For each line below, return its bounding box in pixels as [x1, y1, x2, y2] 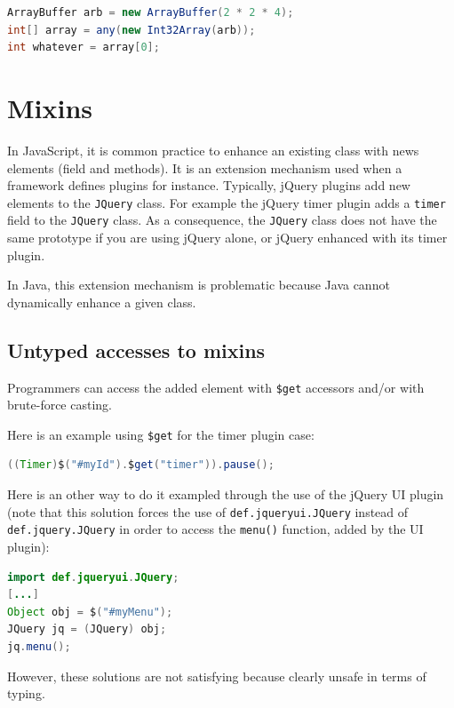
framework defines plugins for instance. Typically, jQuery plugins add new [7, 176, 410, 195]
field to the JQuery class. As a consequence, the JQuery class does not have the [7, 211, 437, 229]
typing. [7, 684, 45, 703]
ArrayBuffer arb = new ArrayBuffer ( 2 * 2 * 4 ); [7, 6, 294, 19]
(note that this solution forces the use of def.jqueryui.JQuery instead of [7, 502, 409, 521]
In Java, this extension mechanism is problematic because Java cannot [7, 275, 390, 294]
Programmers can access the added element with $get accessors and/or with [7, 378, 425, 396]
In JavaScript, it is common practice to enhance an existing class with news [7, 140, 419, 159]
